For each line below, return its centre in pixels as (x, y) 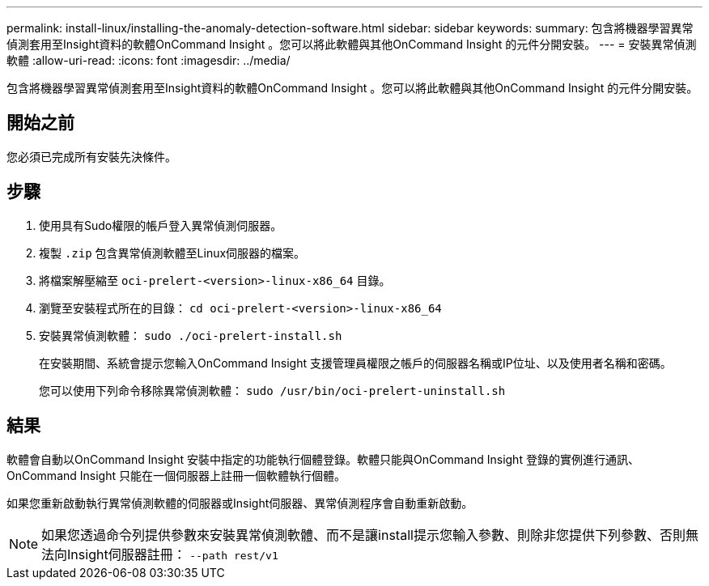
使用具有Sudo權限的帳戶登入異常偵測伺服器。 (161, 225)
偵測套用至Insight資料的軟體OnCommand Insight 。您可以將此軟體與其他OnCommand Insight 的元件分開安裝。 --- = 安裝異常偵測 (352, 44)
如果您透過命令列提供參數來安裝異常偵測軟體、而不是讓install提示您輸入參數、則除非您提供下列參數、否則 (363, 535)
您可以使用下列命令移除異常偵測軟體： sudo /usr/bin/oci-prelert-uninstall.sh (272, 390)
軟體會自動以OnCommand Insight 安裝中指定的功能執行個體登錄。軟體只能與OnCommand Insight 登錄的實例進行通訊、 (323, 459)
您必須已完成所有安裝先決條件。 (91, 156)
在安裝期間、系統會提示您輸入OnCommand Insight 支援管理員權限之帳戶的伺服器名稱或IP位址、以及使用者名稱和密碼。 (355, 363)
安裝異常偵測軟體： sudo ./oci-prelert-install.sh (191, 335)
